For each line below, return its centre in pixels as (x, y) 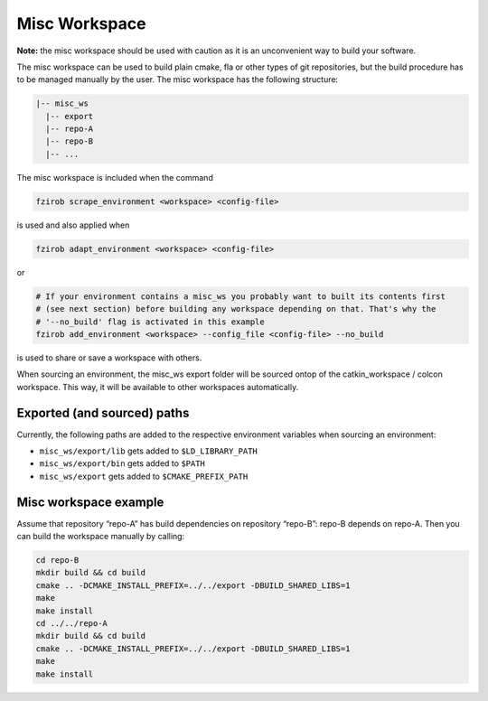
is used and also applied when (73, 225)
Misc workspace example (90, 502)
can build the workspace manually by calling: (101, 537)
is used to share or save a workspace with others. (109, 358)
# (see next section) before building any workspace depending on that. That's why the (236, 309)
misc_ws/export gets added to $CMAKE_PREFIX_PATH (144, 476)
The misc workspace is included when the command (115, 177)
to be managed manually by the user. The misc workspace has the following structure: (178, 79)
